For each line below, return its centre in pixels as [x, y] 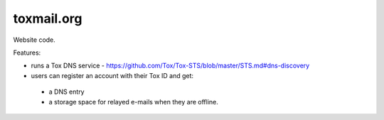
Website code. [34, 40]
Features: [27, 53]
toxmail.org [48, 18]
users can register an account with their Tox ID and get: [112, 75]
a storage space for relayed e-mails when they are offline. [133, 102]
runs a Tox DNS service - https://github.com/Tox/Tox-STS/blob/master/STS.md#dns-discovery [170, 66]
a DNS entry [66, 92]
